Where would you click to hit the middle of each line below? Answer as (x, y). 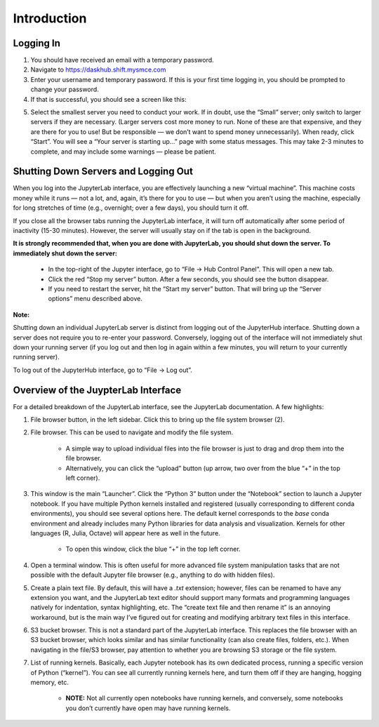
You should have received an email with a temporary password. (122, 60)
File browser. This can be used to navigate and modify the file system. (132, 432)
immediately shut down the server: (65, 253)
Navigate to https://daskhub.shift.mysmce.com (98, 69)
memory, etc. (50, 682)
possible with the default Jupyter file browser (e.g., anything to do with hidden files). (153, 575)
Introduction (50, 18)
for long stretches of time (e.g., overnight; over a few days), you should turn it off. (131, 208)
